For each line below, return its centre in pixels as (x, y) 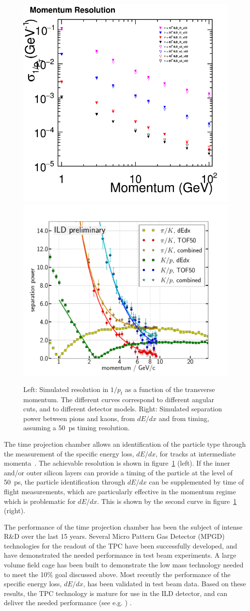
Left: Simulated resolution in (66, 389)
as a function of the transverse (170, 389)
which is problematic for (40, 501)
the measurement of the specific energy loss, (69, 453)
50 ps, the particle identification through (65, 482)
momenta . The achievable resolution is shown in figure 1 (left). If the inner (117, 463)
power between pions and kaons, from (79, 418)
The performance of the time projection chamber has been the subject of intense (123, 526)
